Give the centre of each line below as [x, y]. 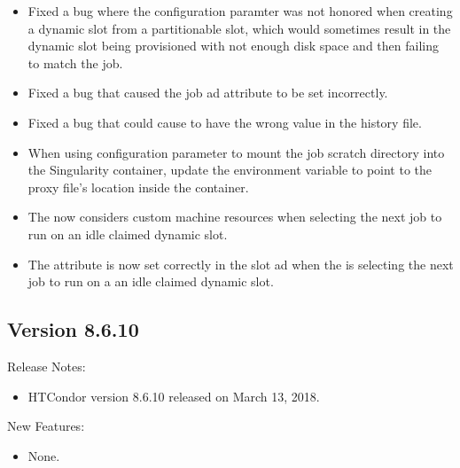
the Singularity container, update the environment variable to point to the [230, 170]
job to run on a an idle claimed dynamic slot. [151, 281]
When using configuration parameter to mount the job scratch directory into [236, 152]
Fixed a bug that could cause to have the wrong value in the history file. [225, 122]
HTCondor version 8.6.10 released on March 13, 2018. [174, 396]
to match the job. [75, 62]
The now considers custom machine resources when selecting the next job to [235, 217]
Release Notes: [47, 366]
